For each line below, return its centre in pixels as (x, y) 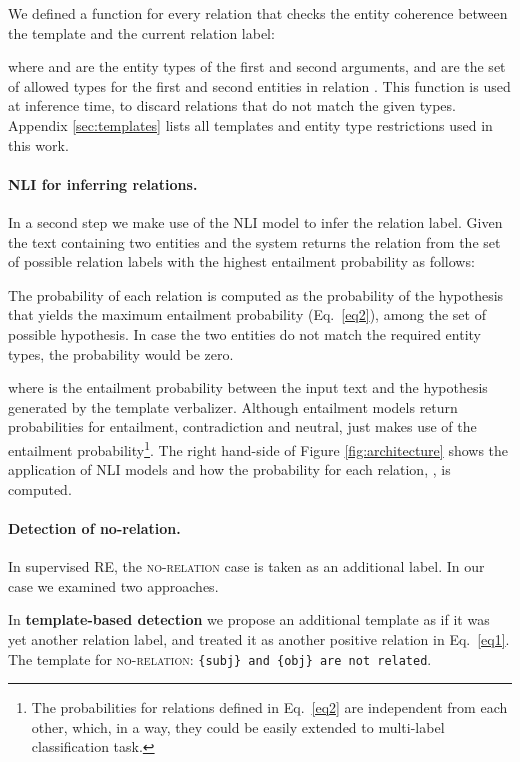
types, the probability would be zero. (121, 353)
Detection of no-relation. (94, 527)
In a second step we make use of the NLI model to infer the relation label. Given (255, 221)
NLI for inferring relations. (103, 183)
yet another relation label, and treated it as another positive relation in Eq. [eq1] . (259, 638)
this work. (38, 144)
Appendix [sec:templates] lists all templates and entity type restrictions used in (250, 124)
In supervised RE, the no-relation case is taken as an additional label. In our (246, 566)
